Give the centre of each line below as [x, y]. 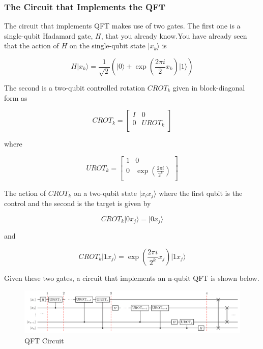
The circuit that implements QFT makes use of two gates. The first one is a [122, 26]
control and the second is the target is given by [78, 203]
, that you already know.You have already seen [174, 35]
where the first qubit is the [201, 193]
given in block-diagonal [209, 88]
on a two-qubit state [105, 193]
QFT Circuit [44, 340]
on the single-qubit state [107, 46]
